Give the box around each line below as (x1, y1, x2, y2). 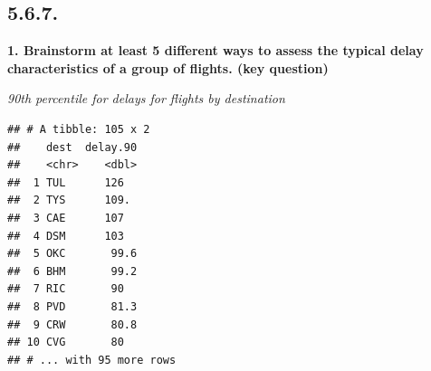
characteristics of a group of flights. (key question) (7, 58, 329, 77)
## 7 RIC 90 (7, 282, 124, 296)
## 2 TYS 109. (7, 194, 131, 207)
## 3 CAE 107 (7, 211, 124, 224)
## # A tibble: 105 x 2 (7, 122, 150, 136)
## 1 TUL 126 (7, 176, 124, 189)
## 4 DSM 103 (7, 229, 124, 243)
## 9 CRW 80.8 (7, 318, 138, 331)
